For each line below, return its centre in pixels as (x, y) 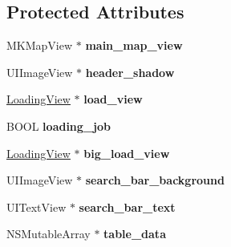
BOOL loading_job (59, 126)
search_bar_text (127, 207)
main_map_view (134, 45)
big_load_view (127, 153)
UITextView (36, 207)
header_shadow (130, 72)
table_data (135, 234)
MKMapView (40, 45)
